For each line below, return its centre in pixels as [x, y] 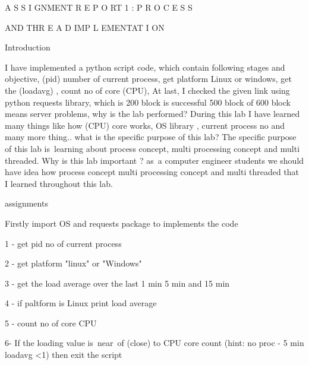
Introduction [28, 47]
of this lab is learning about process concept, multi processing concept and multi [152, 148]
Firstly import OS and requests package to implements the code [122, 223]
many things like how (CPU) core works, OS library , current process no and [145, 125]
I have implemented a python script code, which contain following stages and [145, 67]
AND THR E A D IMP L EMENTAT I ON [85, 27]
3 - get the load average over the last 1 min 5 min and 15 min [117, 283]
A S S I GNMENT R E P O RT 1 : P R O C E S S [99, 7]
